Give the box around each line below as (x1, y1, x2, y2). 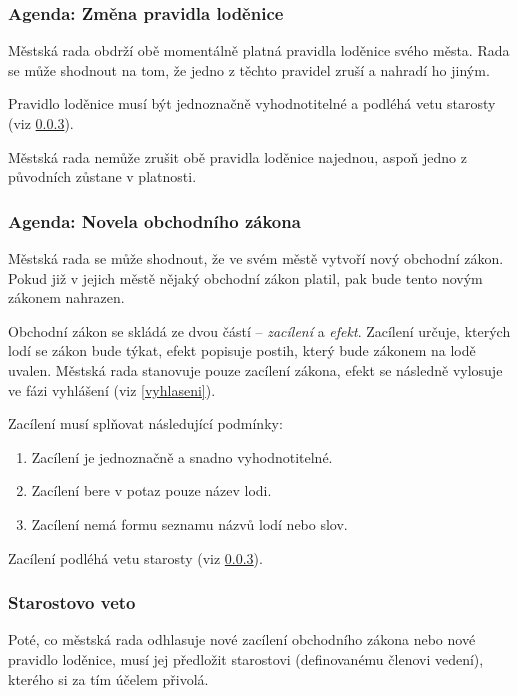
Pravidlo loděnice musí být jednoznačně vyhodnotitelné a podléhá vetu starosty (8, 93, 496, 114)
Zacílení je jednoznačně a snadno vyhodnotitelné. (31, 446, 333, 467)
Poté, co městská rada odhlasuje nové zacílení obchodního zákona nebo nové (8, 629, 476, 650)
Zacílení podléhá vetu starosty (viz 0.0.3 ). (8, 547, 263, 568)
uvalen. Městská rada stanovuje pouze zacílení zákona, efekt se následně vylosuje (8, 359, 503, 380)
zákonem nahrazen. (8, 287, 125, 308)
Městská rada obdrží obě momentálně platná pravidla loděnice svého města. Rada (8, 40, 510, 61)
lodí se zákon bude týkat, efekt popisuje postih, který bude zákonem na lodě (8, 340, 476, 361)
